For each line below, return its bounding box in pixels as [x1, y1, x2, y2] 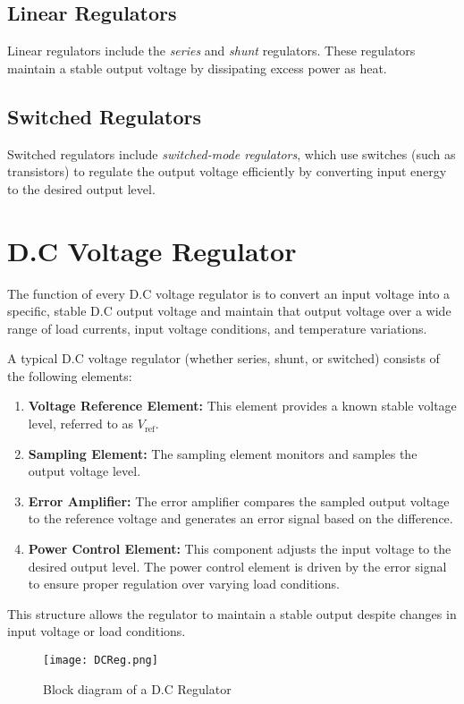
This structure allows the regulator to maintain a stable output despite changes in [7, 604, 457, 623]
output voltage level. [28, 462, 141, 480]
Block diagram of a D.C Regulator [43, 679, 232, 698]
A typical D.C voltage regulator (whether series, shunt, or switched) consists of [7, 349, 440, 368]
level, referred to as [28, 414, 134, 433]
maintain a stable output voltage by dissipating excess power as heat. [7, 58, 387, 77]
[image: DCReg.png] [43, 654, 158, 666]
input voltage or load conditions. [7, 622, 186, 640]
